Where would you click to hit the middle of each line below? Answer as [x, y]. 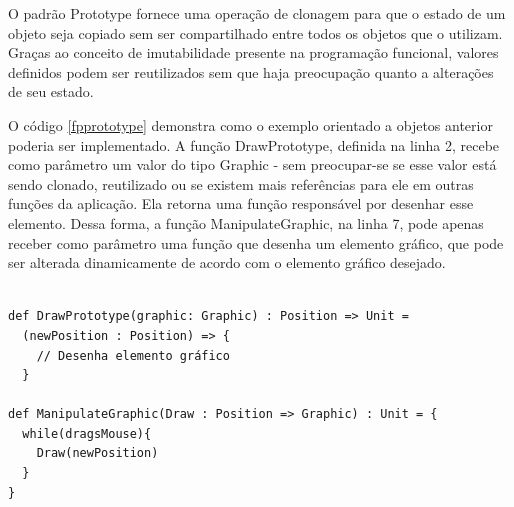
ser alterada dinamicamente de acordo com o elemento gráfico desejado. [227, 262]
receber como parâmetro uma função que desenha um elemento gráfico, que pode [256, 242]
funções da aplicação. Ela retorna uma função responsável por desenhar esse [241, 203]
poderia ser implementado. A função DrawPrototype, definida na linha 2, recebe [254, 144]
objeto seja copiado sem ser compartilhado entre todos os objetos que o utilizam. [255, 32]
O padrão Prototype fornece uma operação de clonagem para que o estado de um [257, 13]
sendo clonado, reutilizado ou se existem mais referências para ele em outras [241, 183]
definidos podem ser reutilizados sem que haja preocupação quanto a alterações [251, 71]
